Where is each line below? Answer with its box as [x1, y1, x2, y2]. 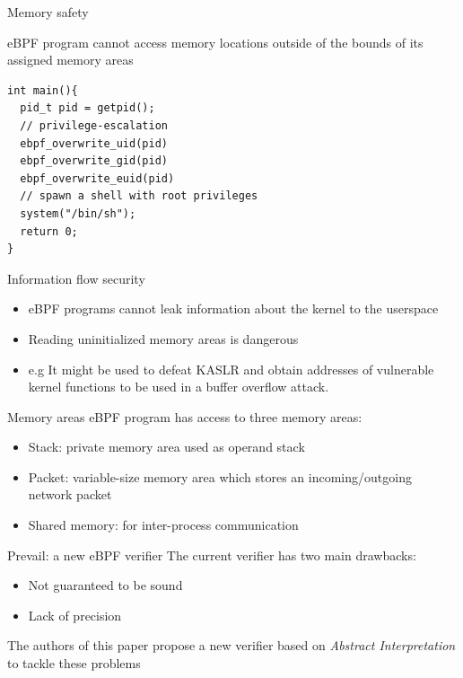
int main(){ [7, 84, 78, 97]
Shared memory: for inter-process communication [28, 515, 299, 534]
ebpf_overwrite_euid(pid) [20, 172, 175, 185]
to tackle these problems [7, 654, 141, 673]
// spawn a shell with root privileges [20, 189, 258, 203]
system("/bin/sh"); [20, 207, 136, 220]
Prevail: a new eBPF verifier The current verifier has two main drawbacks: [7, 545, 416, 564]
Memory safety [7, 3, 89, 21]
